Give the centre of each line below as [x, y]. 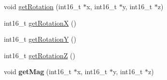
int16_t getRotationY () [40, 39]
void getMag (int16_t [38, 72]
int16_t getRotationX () [40, 23]
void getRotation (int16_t [42, 6]
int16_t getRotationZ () [40, 55]
